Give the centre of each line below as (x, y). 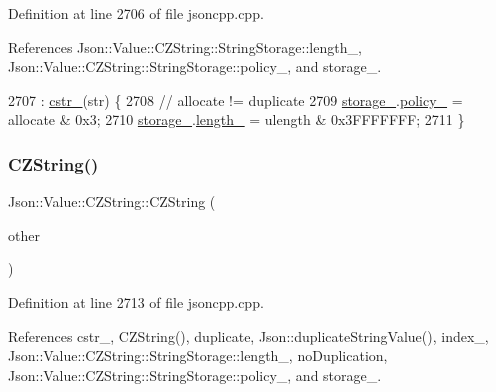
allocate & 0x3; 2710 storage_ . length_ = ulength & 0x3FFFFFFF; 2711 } (236, 119)
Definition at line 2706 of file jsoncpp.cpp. (136, 13)
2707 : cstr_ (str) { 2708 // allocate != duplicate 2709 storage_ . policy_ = (235, 99)
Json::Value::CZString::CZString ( (112, 201)
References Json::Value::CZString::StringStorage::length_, (185, 46)
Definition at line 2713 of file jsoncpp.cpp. (136, 301)
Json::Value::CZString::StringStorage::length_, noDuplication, (198, 355)
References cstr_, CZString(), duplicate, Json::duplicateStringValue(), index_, (248, 335)
